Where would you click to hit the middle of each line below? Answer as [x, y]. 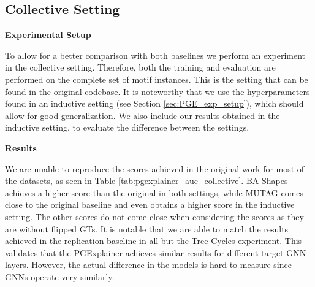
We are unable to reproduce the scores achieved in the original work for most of [155, 168]
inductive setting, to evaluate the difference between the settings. [127, 127]
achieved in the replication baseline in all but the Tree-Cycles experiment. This [154, 241]
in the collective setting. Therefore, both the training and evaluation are [140, 67]
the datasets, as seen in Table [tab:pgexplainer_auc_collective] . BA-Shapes [146, 181]
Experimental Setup [48, 35]
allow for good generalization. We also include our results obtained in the [142, 115]
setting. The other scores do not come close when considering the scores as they [154, 216]
